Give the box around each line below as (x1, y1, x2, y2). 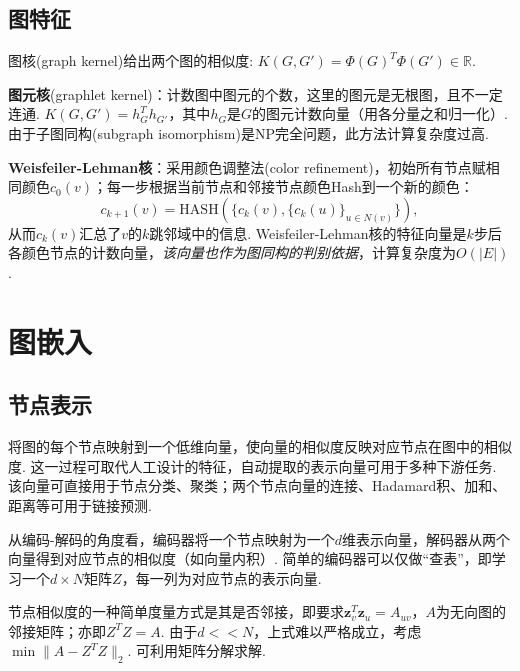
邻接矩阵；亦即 (8, 620, 106, 641)
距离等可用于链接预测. (8, 494, 152, 515)
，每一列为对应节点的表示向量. (121, 567, 322, 588)
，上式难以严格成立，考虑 (253, 620, 422, 641)
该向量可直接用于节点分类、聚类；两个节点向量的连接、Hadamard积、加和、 (8, 475, 507, 496)
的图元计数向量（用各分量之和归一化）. (251, 103, 508, 124)
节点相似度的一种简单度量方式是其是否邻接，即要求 (8, 601, 344, 622)
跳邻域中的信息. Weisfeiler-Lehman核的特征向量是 (149, 222, 467, 243)
